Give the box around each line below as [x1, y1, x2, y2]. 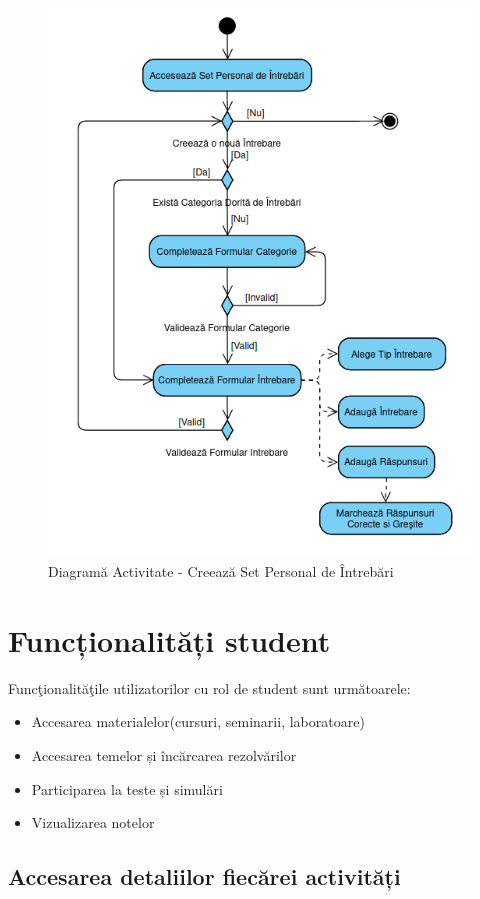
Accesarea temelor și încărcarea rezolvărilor [31, 744, 297, 765]
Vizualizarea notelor [31, 812, 155, 833]
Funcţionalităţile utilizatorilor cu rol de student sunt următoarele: [8, 677, 411, 698]
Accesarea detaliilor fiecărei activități [8, 861, 401, 892]
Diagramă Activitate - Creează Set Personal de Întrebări [48, 561, 394, 582]
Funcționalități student [8, 619, 331, 660]
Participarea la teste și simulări [31, 778, 223, 799]
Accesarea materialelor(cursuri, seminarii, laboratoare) [31, 711, 365, 732]
